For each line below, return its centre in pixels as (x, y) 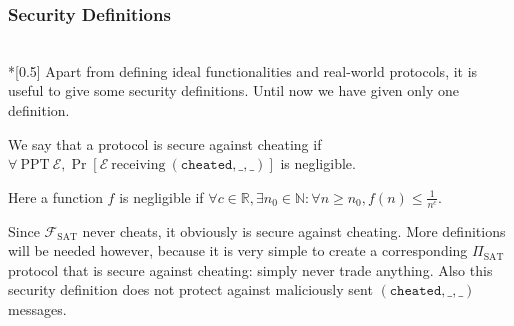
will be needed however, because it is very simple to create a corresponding (238, 250)
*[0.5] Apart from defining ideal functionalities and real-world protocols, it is (243, 70)
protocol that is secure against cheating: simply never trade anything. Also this (250, 269)
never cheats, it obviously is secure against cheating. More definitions (294, 230)
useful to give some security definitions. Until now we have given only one (234, 90)
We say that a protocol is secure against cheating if (165, 143)
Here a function (55, 196)
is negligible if (161, 196)
